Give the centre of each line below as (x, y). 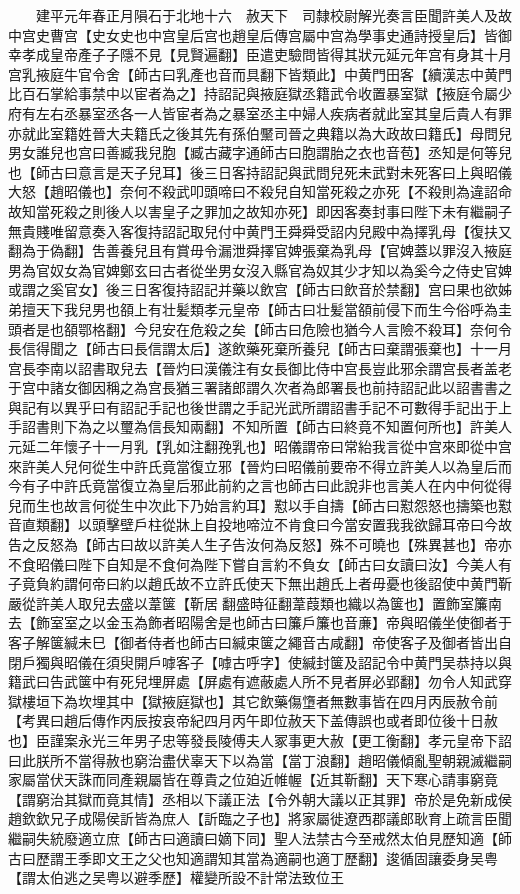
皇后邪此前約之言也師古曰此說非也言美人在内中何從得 (336, 485)
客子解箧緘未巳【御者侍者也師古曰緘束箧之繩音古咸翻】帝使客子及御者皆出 (253, 642)
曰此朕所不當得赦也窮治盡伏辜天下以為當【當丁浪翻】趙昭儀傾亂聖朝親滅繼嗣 (260, 759)
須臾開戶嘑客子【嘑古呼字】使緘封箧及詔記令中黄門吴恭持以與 (308, 661)
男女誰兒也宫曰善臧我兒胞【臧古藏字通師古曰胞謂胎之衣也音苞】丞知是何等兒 (260, 152)
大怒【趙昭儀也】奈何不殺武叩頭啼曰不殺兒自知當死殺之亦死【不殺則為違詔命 (260, 191)
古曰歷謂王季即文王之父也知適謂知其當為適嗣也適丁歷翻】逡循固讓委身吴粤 (253, 857)
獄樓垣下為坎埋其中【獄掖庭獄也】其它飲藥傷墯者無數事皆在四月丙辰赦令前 (253, 700)
